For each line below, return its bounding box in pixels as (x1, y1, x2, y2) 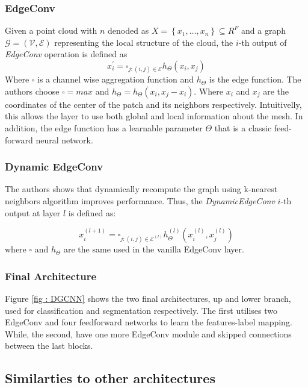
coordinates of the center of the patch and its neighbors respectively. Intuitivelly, (5, 98, 302, 110)
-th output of (238, 36, 287, 48)
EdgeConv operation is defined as (5, 48, 128, 60)
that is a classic (214, 121, 272, 134)
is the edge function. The (209, 73, 301, 86)
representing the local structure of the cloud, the (54, 36, 233, 48)
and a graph (241, 24, 286, 37)
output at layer (5, 206, 61, 219)
